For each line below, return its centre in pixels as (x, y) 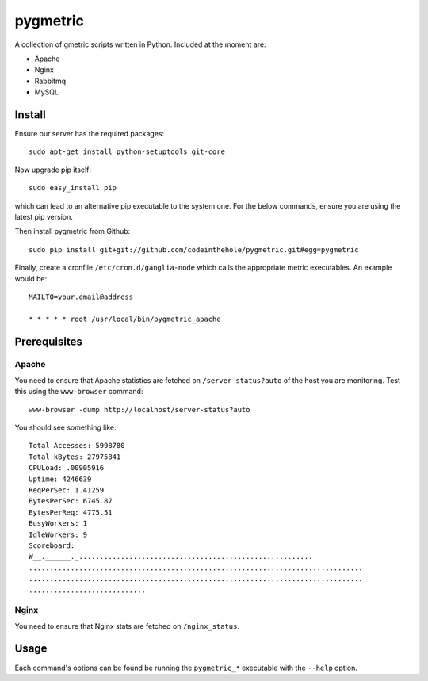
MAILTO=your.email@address (81, 297)
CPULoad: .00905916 (67, 468)
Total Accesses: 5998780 (77, 446)
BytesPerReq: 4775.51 (71, 512)
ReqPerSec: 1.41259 (67, 490)
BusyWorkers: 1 (58, 524)
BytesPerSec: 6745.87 (71, 501)
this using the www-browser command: (79, 392)
